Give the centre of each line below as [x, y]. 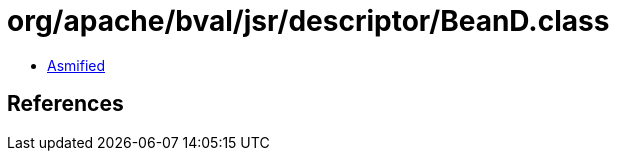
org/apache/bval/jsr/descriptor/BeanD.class [308, 21]
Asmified [76, 65]
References [65, 104]
